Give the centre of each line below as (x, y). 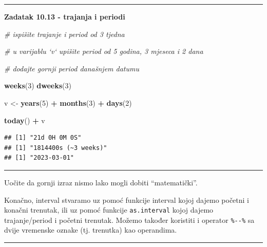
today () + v (25, 120)
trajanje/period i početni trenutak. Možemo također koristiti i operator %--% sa (129, 220)
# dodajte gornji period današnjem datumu (72, 68)
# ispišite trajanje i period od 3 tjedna (64, 34)
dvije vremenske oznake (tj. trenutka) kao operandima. (91, 230)
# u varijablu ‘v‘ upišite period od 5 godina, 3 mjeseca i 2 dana (104, 51)
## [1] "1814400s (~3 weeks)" (56, 148)
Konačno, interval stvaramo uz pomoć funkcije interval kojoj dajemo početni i (127, 199)
